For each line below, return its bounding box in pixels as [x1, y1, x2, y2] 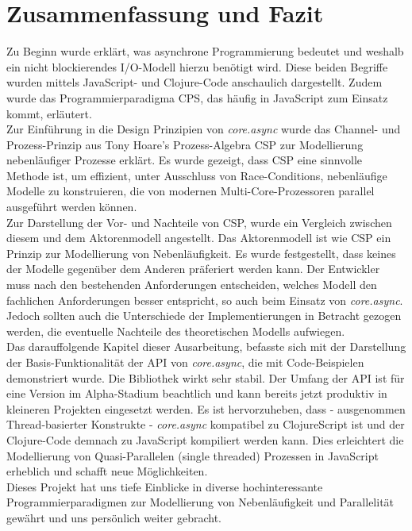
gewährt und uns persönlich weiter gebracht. [6, 509, 221, 525]
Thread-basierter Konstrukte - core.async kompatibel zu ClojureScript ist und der [6, 416, 405, 433]
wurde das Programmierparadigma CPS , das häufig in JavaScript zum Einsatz [6, 89, 388, 106]
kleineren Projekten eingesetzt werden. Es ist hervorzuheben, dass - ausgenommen [6, 400, 406, 417]
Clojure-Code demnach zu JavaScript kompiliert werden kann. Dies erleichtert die [6, 431, 404, 448]
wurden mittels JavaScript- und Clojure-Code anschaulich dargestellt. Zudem [6, 74, 383, 90]
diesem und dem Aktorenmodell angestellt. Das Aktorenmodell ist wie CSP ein [6, 229, 391, 246]
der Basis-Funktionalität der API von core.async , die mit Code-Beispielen [6, 354, 364, 370]
